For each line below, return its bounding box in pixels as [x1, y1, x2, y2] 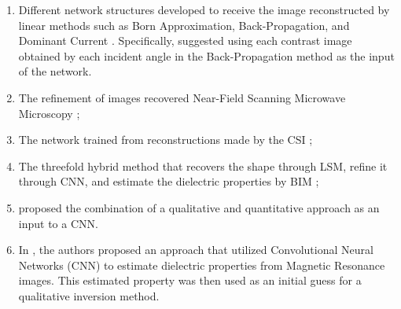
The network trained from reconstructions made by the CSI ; [18, 131, 313, 148]
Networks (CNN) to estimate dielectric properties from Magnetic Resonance [18, 256, 385, 273]
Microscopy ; [18, 105, 80, 121]
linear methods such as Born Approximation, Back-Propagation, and [18, 17, 350, 33]
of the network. [18, 63, 92, 79]
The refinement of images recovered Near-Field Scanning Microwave [18, 89, 346, 105]
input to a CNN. [18, 215, 98, 231]
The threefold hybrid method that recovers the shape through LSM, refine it [18, 157, 388, 174]
